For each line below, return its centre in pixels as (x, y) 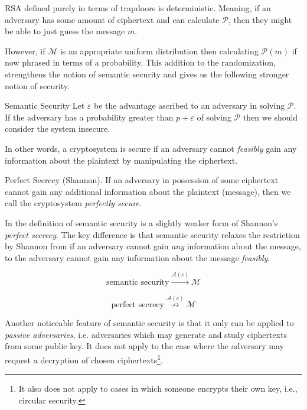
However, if (25, 51)
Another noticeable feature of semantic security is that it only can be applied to (149, 323)
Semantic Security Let (45, 105)
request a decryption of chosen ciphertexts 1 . (84, 359)
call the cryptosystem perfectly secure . (73, 203)
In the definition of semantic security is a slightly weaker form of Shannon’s (141, 222)
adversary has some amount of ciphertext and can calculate (112, 19)
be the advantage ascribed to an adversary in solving (190, 105)
